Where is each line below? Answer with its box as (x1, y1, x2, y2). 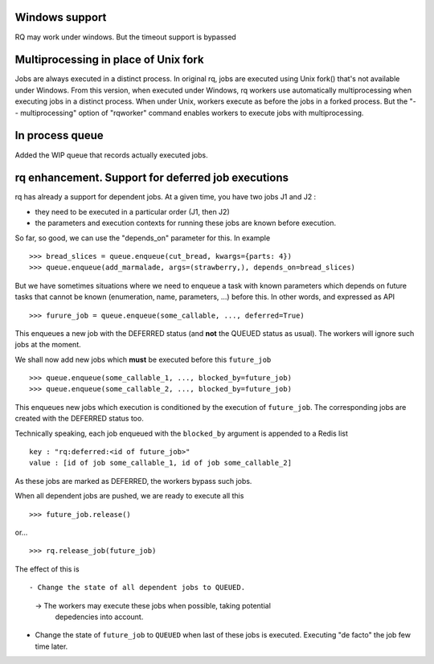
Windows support (14, 10, 107, 24)
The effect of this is (14, 564, 80, 574)
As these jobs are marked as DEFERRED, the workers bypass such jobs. (14, 476, 252, 486)
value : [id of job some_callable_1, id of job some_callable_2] (29, 458, 293, 468)
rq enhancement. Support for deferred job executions (14, 171, 289, 185)
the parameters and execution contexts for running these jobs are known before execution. (35, 218, 337, 228)
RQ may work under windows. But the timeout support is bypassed (14, 32, 236, 42)
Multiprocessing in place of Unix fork (14, 53, 204, 67)
